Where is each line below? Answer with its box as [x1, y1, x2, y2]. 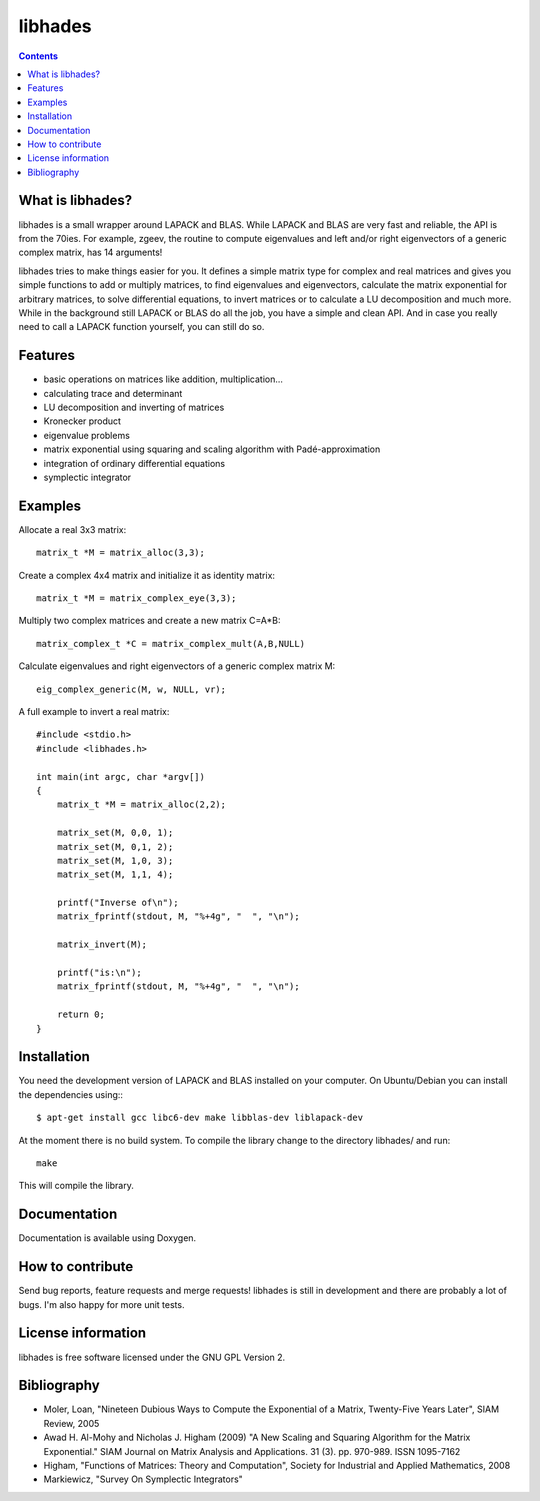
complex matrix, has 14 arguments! [18, 246, 163, 259]
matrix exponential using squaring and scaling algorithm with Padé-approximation [43, 443, 381, 455]
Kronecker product [43, 415, 122, 427]
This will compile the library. [18, 1180, 134, 1192]
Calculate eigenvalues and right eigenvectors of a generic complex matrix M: [18, 660, 336, 672]
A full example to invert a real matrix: [18, 705, 170, 717]
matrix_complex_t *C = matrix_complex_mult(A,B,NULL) [36, 638, 305, 649]
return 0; [56, 1009, 105, 1020]
